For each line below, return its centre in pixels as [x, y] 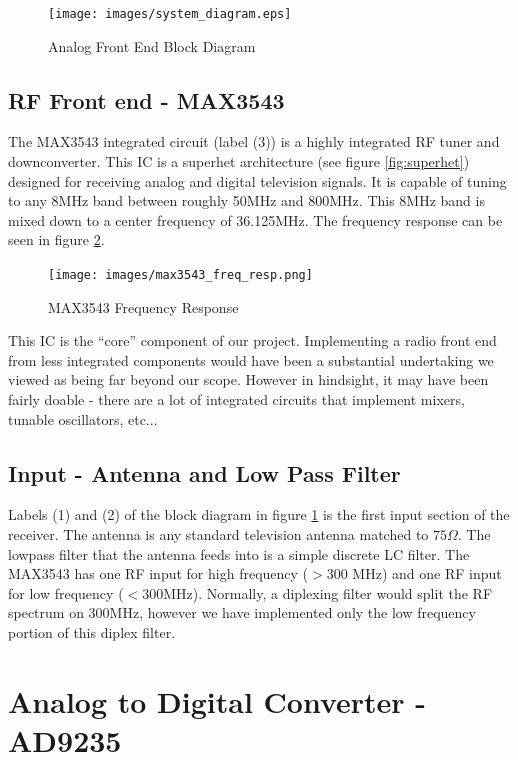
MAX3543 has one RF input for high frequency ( [158, 573]
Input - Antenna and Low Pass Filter [204, 472]
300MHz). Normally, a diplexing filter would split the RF [317, 592]
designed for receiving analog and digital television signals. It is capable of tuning [257, 180]
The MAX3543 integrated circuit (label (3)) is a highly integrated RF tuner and [254, 141]
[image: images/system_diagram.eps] [170, 14]
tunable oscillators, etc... [83, 418]
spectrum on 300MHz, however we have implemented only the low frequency [242, 612]
